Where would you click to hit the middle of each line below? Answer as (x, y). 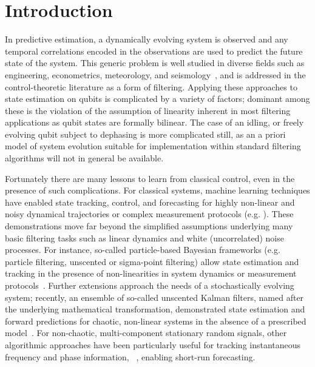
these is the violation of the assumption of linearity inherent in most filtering (148, 110)
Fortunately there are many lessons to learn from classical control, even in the (150, 178)
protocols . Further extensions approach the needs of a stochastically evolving (150, 285)
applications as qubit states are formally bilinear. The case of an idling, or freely (154, 122)
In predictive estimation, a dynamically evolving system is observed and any (147, 39)
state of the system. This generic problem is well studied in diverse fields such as (155, 63)
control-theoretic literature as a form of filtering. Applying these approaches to (151, 86)
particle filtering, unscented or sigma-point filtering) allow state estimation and (152, 261)
